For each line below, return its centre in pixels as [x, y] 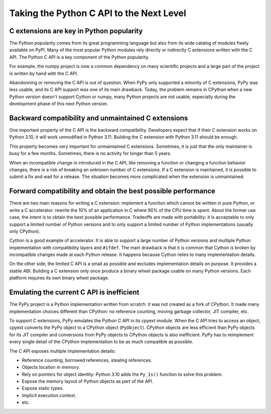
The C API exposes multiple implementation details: [62, 351]
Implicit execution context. [49, 395]
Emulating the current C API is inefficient [74, 293]
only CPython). [25, 231]
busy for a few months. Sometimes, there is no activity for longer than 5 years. [90, 153]
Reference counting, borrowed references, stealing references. [87, 360]
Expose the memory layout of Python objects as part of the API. [88, 381]
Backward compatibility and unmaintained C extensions [99, 118]
